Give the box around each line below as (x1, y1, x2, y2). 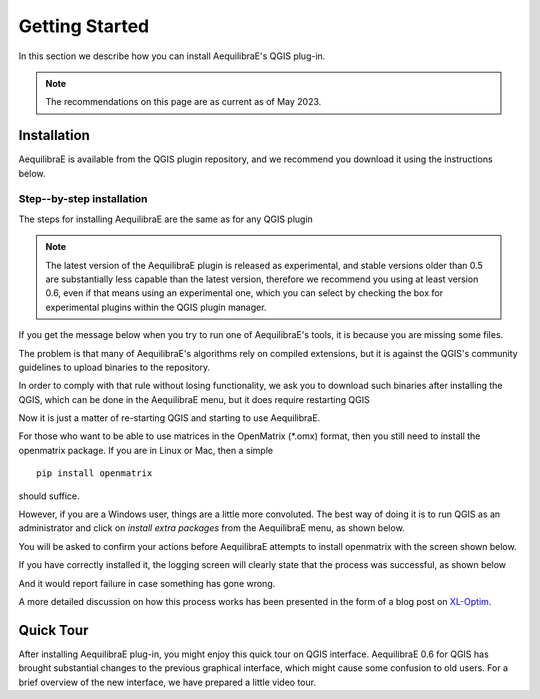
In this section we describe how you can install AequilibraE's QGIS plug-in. (18, 50, 326, 62)
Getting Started (18, 15, 150, 37)
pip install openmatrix (36, 468, 153, 479)
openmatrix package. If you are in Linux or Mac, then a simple (18, 444, 274, 456)
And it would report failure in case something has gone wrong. (18, 577, 276, 589)
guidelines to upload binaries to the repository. (18, 361, 211, 373)
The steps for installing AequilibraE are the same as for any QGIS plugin (18, 213, 314, 225)
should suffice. (18, 490, 80, 502)
